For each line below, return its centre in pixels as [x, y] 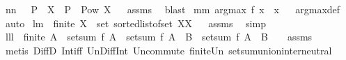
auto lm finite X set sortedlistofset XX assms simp [135, 23]
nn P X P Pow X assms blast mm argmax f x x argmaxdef [173, 9]
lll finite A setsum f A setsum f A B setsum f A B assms [159, 37]
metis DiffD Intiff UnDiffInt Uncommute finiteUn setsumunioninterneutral [168, 50]
